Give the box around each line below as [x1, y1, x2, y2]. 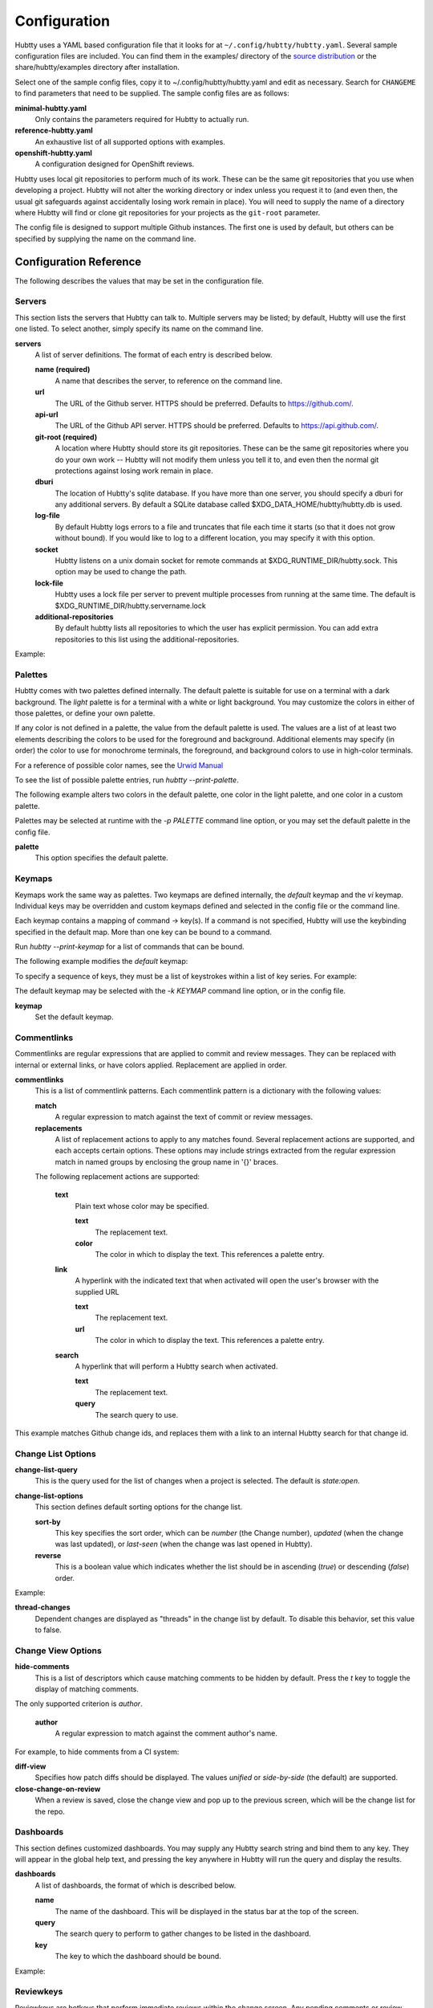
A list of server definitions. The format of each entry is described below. [34, 350, 273, 360]
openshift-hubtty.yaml [14, 149, 92, 158]
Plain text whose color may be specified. [75, 1201, 209, 1210]
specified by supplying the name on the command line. [14, 234, 196, 243]
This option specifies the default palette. [34, 853, 168, 863]
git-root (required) [34, 432, 98, 442]
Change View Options [14, 1645, 102, 1656]
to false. [34, 1625, 62, 1635]
